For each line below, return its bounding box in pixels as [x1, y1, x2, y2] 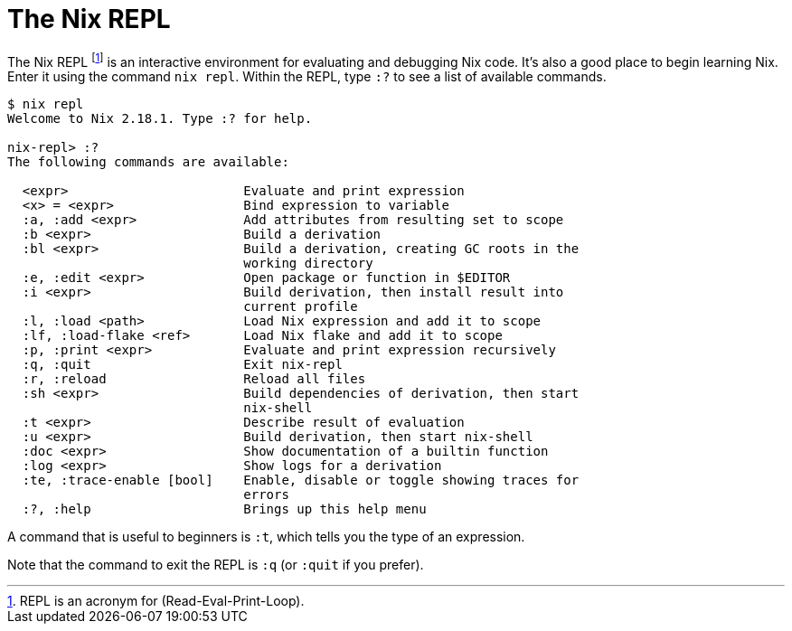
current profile [243, 299, 358, 315]
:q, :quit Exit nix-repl [22, 357, 343, 372]
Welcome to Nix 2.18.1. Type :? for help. [7, 111, 313, 127]
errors [243, 487, 289, 503]
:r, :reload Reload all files [22, 372, 366, 387]
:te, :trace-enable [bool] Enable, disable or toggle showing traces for [22, 473, 580, 488]
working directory [243, 256, 373, 271]
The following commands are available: [7, 155, 289, 170]
